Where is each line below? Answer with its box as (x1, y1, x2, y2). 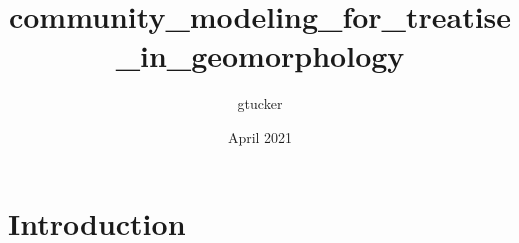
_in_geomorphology (115, 35, 405, 76)
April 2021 (227, 126, 293, 147)
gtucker (237, 93, 283, 114)
